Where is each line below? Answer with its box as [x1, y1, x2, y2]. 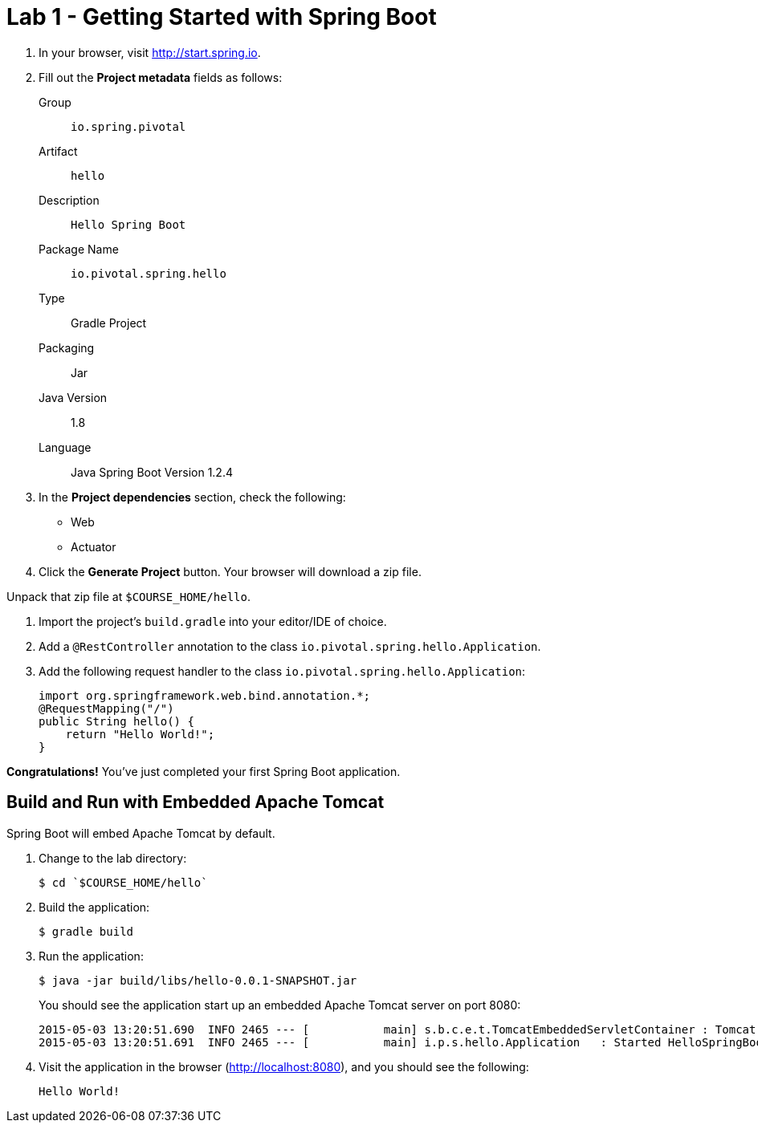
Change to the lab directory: [39, 851, 187, 865]
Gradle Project [71, 315, 147, 330]
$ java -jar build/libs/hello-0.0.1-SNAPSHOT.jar [39, 973, 357, 987]
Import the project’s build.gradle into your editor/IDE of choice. [39, 614, 387, 628]
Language [39, 440, 92, 454]
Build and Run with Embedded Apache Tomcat [6, 792, 385, 813]
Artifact [39, 144, 78, 158]
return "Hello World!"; [65, 727, 215, 741]
